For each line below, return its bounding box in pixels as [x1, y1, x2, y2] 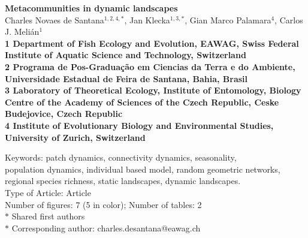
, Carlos [274, 13, 303, 26]
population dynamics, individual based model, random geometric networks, [5, 162, 280, 175]
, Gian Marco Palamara [185, 13, 271, 26]
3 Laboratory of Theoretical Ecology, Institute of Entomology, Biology [5, 84, 301, 97]
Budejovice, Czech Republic [5, 107, 123, 120]
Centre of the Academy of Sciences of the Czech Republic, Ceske [5, 95, 279, 108]
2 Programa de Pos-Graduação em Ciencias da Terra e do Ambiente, [5, 60, 295, 73]
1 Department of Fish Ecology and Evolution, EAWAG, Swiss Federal [5, 37, 299, 49]
